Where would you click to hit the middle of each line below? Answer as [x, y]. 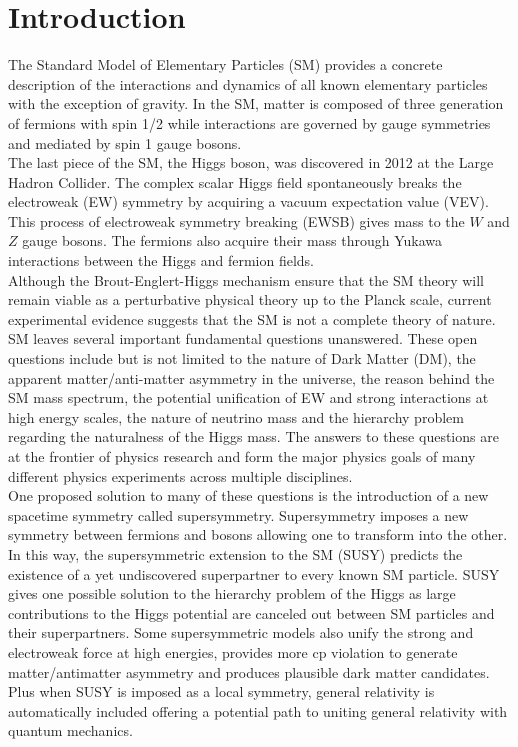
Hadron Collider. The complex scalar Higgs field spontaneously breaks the [235, 181]
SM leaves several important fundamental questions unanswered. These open [243, 338]
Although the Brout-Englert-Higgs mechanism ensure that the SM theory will [246, 279]
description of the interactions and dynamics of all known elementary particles [248, 83]
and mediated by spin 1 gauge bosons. [125, 142]
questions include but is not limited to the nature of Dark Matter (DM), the [242, 358]
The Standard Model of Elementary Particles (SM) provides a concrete [225, 64]
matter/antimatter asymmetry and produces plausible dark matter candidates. [249, 671]
